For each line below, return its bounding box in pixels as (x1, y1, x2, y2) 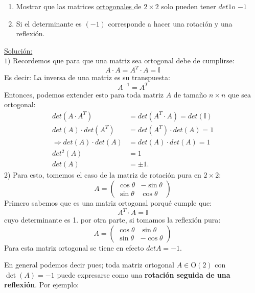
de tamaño (173, 89, 207, 100)
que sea (228, 89, 251, 100)
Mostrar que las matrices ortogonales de (16, 1, 142, 11)
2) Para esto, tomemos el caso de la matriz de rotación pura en (4, 169, 201, 180)
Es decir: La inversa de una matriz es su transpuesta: (4, 72, 170, 83)
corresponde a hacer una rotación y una (108, 18, 233, 29)
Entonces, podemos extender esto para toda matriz (4, 89, 164, 100)
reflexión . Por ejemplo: (4, 279, 79, 290)
